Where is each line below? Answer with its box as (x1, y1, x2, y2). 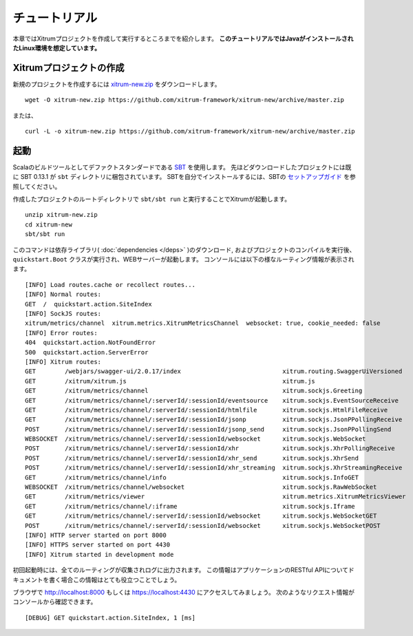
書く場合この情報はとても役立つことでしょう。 (48, 575, 181, 584)
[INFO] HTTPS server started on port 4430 (25, 541, 171, 549)
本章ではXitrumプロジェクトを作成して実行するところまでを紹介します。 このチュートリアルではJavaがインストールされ (12, 34, 354, 43)
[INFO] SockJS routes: (25, 310, 102, 317)
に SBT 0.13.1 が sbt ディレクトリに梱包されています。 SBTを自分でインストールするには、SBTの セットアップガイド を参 (12, 173, 356, 181)
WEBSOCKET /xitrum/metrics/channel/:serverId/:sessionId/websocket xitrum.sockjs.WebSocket (25, 435, 366, 443)
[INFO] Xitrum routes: (25, 358, 102, 365)
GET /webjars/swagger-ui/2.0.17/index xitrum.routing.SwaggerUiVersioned (25, 368, 403, 375)
